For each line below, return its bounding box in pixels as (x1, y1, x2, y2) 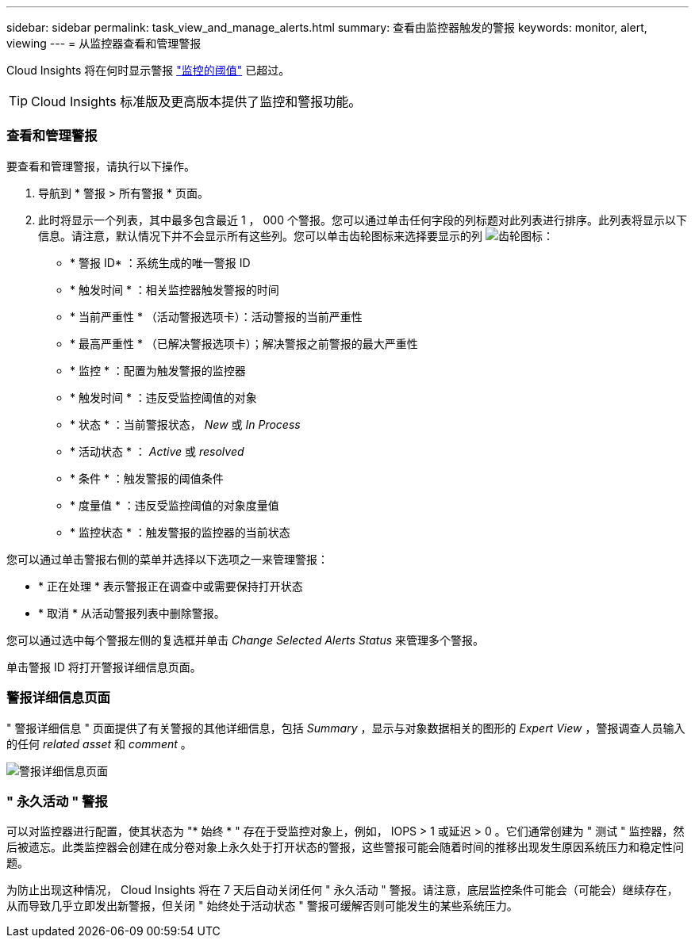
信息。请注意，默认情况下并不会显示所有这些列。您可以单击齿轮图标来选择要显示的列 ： (38, 228, 554, 243)
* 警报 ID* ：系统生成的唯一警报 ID (70, 255, 251, 269)
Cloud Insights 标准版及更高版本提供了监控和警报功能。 (31, 94, 362, 109)
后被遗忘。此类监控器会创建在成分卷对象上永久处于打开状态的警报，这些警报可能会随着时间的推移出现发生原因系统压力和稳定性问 (6, 840, 684, 854)
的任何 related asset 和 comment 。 (6, 736, 192, 751)
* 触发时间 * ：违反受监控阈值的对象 (70, 390, 257, 404)
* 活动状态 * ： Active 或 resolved (70, 444, 244, 458)
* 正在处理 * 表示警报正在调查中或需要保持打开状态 (38, 579, 303, 593)
